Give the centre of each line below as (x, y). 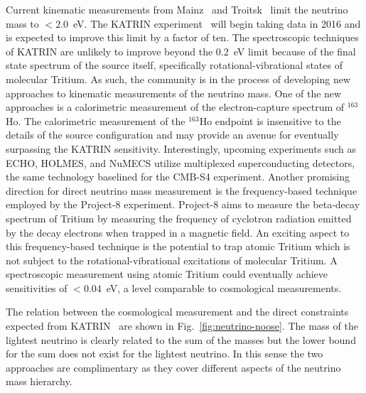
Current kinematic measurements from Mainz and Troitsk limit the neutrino (177, 9)
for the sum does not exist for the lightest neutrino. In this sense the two (165, 354)
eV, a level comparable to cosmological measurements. (224, 287)
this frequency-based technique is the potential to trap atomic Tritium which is (178, 246)
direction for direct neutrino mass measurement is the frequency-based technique (182, 190)
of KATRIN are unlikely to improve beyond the (109, 51)
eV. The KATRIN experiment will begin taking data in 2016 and (217, 23)
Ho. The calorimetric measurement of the (96, 120)
